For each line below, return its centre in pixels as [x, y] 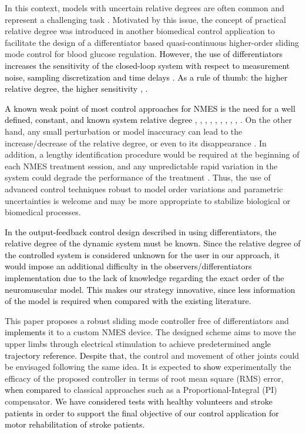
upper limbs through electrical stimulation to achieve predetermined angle [138, 344]
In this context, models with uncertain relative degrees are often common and [144, 8]
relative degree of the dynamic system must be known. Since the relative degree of [153, 243]
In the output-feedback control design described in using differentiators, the [141, 231]
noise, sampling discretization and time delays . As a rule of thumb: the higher [146, 77]
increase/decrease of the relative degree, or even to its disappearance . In [136, 143]
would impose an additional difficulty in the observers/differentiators [128, 266]
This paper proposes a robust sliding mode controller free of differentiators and [147, 320]
